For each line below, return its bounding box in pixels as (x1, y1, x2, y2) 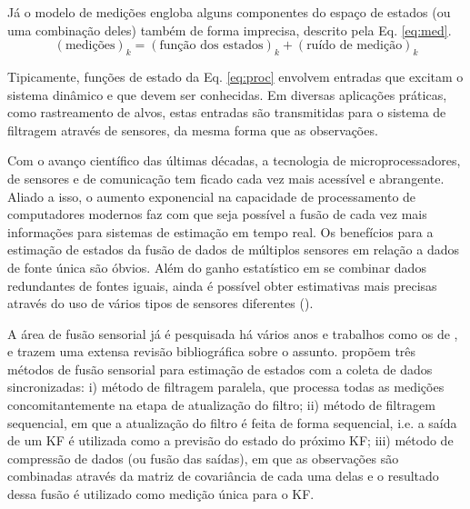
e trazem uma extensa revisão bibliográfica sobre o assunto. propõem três (7, 342, 416, 361)
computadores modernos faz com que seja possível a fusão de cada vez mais (7, 205, 427, 224)
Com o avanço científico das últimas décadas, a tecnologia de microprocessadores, (7, 151, 461, 170)
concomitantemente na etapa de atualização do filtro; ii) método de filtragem (7, 395, 436, 414)
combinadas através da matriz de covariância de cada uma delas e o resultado (7, 466, 439, 485)
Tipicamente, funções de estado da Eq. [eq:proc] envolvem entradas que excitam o (7, 66, 464, 85)
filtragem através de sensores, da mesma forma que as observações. (7, 120, 378, 139)
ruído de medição (306, 39, 403, 53)
